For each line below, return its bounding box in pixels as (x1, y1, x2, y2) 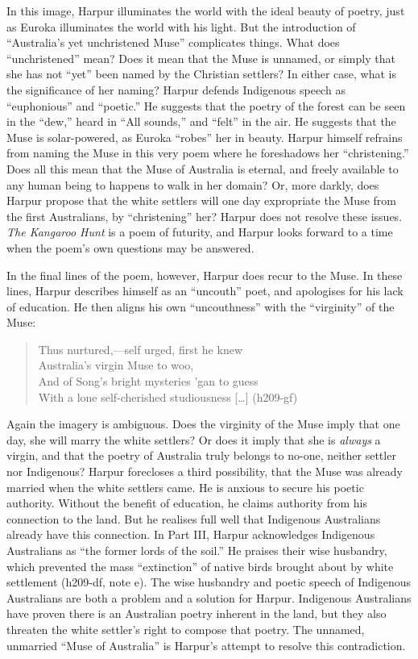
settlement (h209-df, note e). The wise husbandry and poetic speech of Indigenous (6, 573, 412, 590)
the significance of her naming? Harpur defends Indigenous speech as (6, 81, 346, 98)
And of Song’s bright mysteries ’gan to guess (38, 373, 259, 390)
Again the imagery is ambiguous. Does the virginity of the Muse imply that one (6, 415, 400, 432)
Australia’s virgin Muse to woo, (38, 357, 194, 373)
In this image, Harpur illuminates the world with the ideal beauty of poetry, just (6, 2, 405, 19)
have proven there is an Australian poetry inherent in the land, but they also (6, 605, 387, 622)
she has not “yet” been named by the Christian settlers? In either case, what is (6, 65, 396, 82)
